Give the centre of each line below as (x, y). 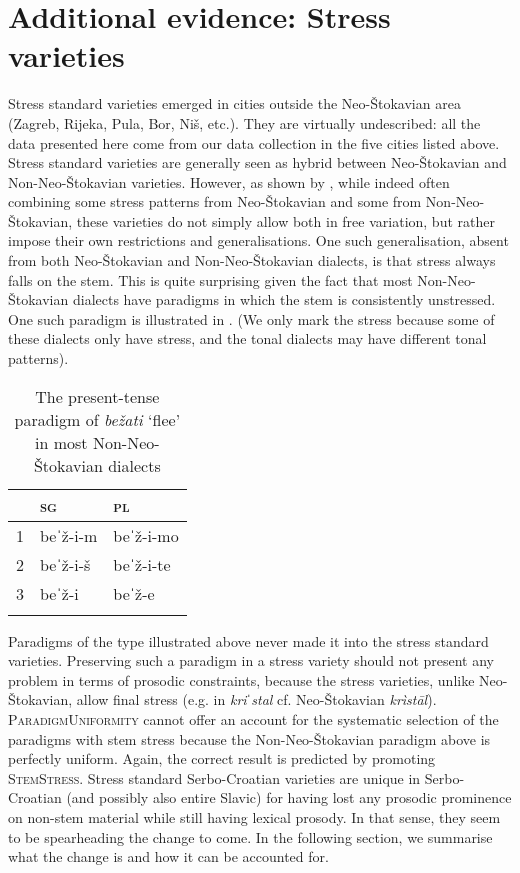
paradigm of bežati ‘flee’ (97, 419)
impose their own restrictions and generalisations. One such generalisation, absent (258, 240)
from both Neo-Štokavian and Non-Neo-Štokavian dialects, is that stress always (252, 260)
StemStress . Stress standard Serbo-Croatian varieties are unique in (214, 777)
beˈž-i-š (65, 564)
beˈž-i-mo (146, 535)
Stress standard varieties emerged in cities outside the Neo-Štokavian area (234, 103)
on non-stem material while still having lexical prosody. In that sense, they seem (254, 816)
